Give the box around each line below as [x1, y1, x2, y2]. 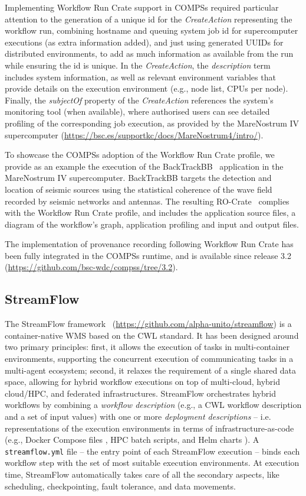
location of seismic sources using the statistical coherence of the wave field [5, 183, 272, 195]
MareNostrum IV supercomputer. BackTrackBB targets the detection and [5, 171, 272, 184]
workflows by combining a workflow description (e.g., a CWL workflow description [5, 398, 302, 411]
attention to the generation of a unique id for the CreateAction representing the [5, 12, 292, 25]
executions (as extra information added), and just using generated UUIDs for [5, 35, 284, 48]
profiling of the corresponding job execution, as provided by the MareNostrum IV [5, 116, 300, 129]
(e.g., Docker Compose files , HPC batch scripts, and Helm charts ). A [5, 433, 259, 446]
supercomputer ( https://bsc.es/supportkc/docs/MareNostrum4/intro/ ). [5, 128, 264, 141]
